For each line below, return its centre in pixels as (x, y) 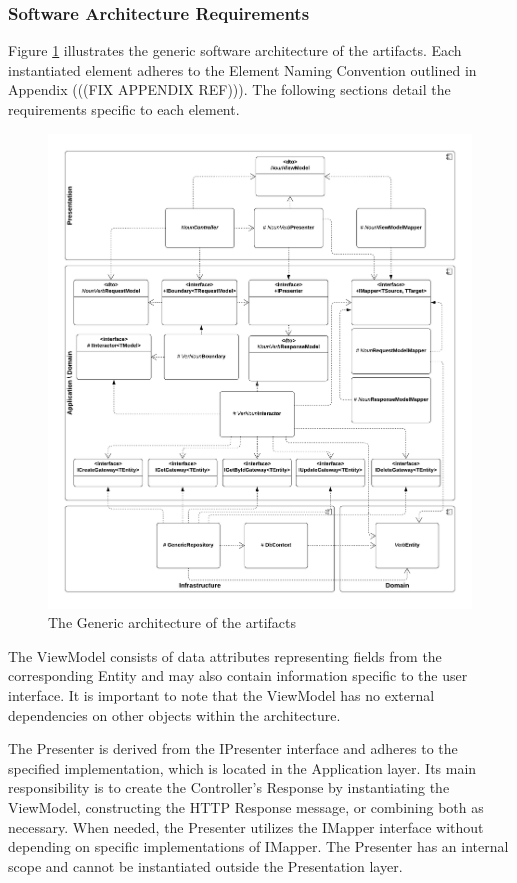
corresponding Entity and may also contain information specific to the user (238, 675)
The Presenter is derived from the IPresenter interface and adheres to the (233, 748)
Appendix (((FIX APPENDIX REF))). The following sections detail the (229, 89)
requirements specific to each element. (124, 109)
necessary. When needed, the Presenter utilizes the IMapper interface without (246, 826)
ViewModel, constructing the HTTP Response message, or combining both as (246, 807)
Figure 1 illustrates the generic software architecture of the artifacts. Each (235, 50)
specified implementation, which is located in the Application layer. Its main (242, 767)
